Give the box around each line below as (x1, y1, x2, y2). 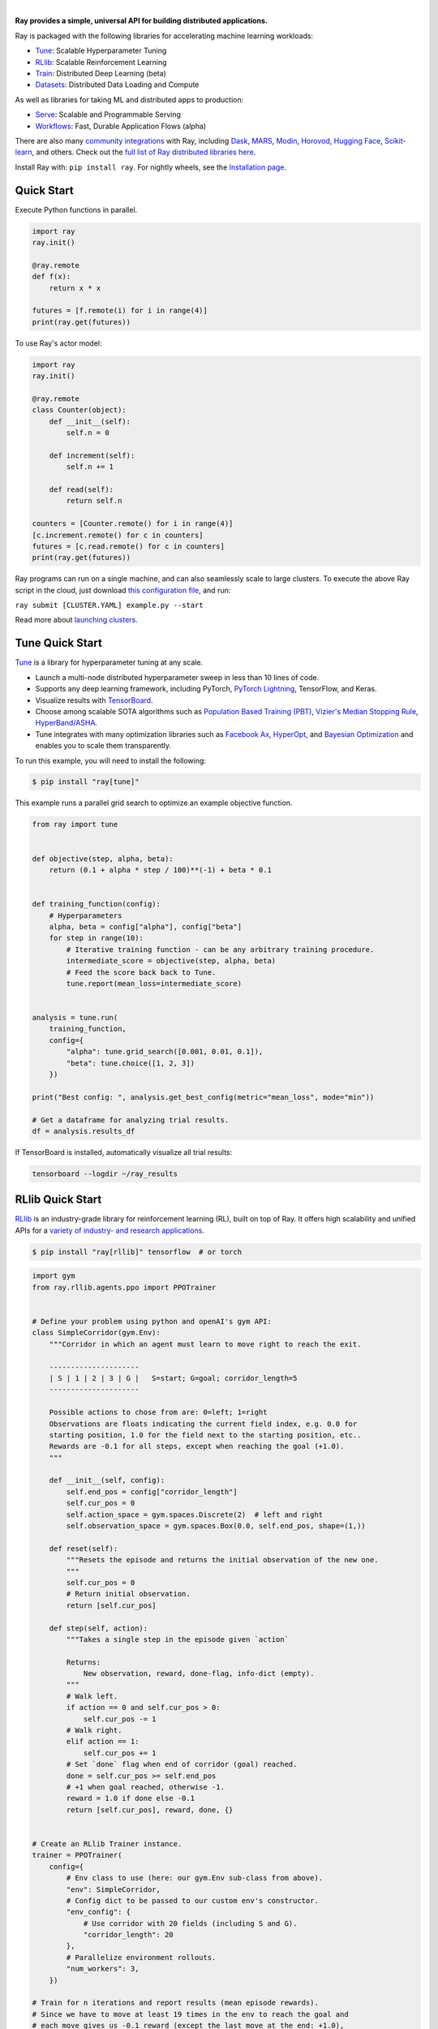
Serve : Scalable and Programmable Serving (35, 110, 182, 119)
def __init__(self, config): (49, 1475, 165, 1485)
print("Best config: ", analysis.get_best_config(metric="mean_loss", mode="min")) (32, 1092, 375, 1101)
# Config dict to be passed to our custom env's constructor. (66, 1896, 320, 1905)
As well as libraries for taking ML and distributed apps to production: (15, 94, 244, 105)
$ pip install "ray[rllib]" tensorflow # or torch (32, 1247, 243, 1256)
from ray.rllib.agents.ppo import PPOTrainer (32, 1282, 217, 1292)
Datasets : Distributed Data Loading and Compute (35, 80, 200, 89)
